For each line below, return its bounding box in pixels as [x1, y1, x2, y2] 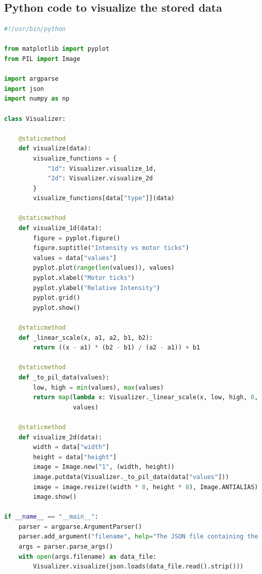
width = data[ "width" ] [33, 443, 109, 451]
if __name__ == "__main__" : [4, 513, 99, 521]
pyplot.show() [33, 304, 81, 311]
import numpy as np [4, 95, 69, 103]
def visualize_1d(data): [18, 225, 102, 232]
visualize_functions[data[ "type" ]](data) [33, 195, 175, 202]
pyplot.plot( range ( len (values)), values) [33, 264, 175, 272]
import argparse [4, 75, 59, 83]
